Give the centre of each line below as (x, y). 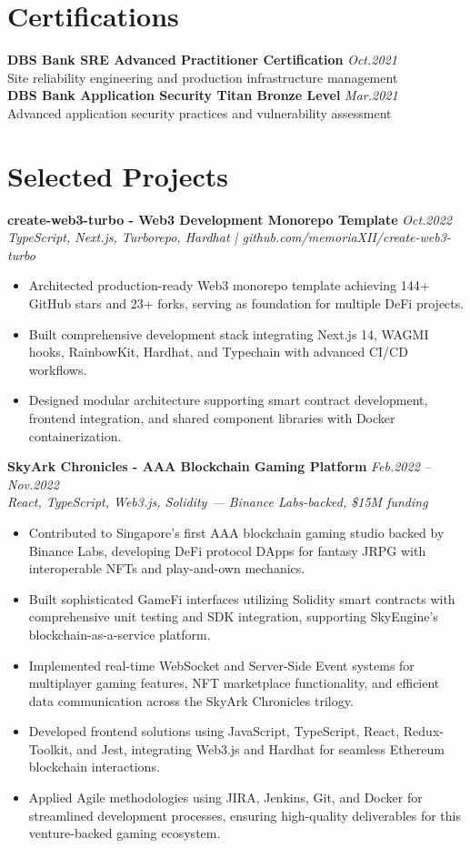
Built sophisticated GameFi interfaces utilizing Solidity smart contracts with (242, 598)
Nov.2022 (33, 484)
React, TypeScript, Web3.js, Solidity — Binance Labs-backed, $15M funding (218, 502)
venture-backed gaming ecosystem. (125, 833)
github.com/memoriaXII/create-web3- (346, 237)
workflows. (58, 369)
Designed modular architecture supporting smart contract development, (228, 400)
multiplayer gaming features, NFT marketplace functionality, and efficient (234, 683)
